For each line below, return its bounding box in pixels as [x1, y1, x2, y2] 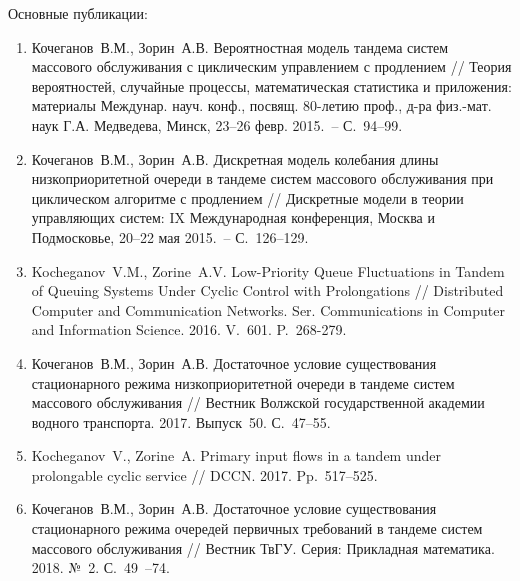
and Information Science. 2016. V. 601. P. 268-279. [31, 319, 347, 340]
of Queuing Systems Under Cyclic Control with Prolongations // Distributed [31, 280, 504, 301]
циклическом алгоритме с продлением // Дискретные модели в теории [31, 187, 464, 208]
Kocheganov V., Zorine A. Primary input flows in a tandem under [31, 445, 441, 466]
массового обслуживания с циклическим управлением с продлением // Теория [31, 56, 512, 77]
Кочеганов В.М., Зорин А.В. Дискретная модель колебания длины [31, 148, 439, 169]
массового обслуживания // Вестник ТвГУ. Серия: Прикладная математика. [31, 537, 495, 558]
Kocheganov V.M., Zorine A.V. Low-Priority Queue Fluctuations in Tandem [31, 260, 505, 281]
